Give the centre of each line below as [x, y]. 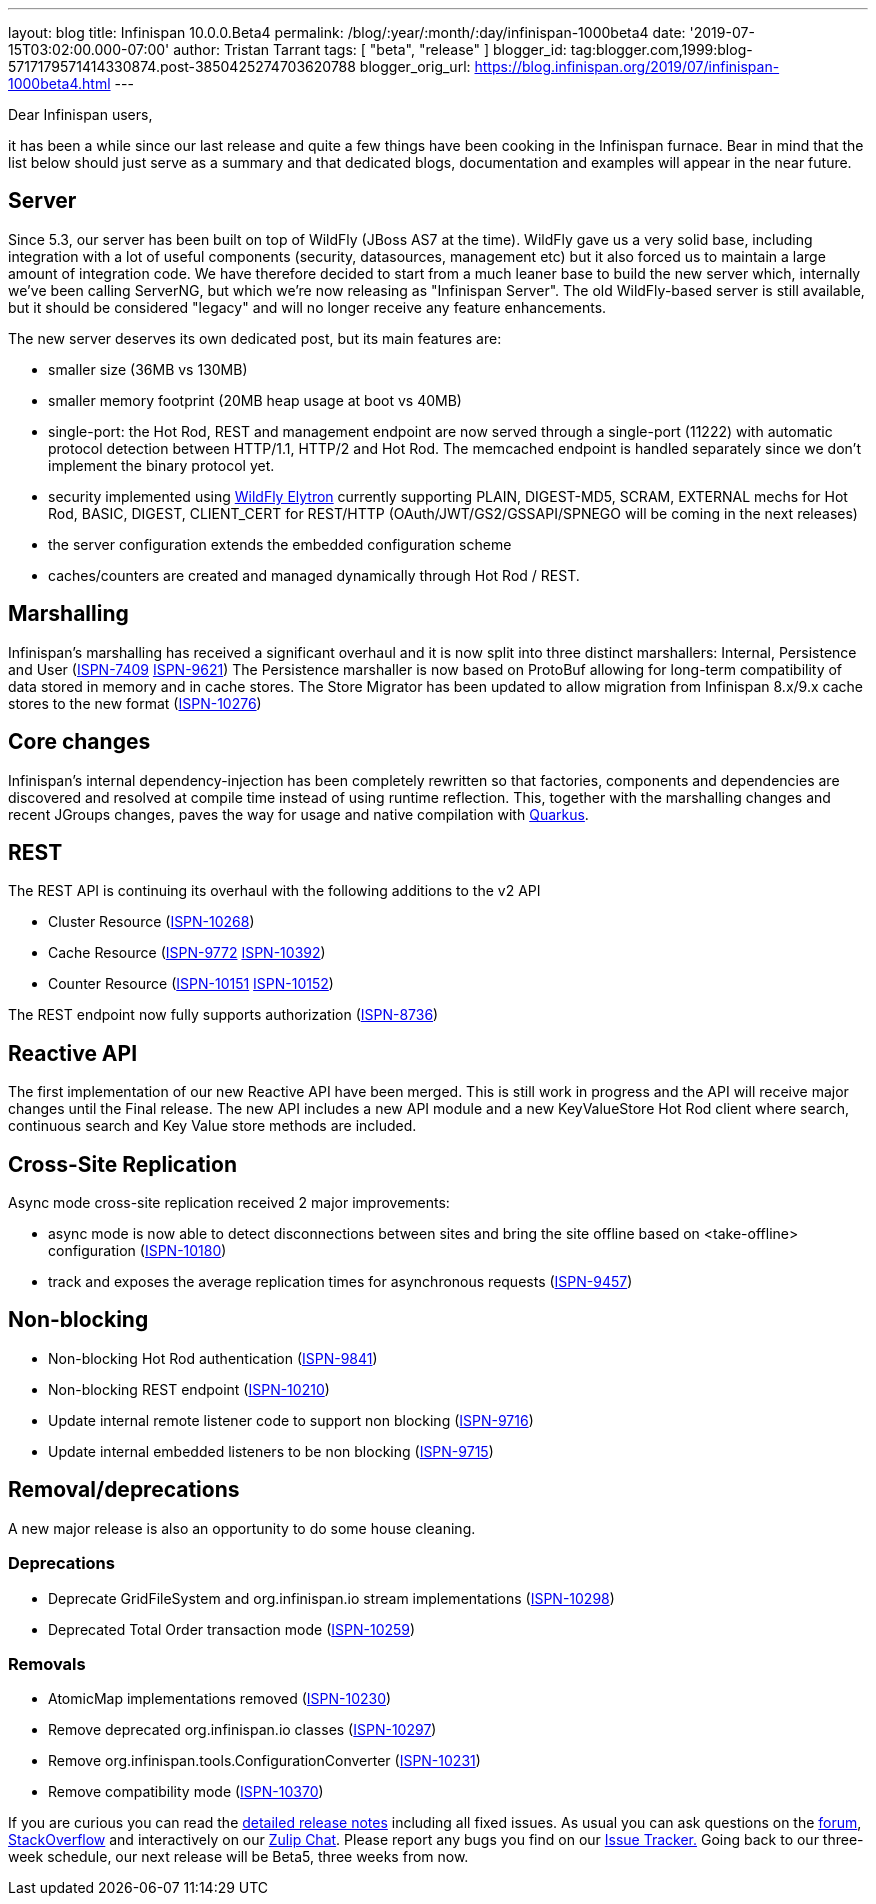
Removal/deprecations [124, 1490]
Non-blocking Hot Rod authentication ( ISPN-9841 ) [213, 1358]
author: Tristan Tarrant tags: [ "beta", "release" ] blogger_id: [370, 49]
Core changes [79, 742]
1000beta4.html [59, 83]
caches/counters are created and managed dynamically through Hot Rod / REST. [314, 575]
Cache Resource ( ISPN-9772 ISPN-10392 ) [187, 953]
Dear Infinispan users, [80, 114]
